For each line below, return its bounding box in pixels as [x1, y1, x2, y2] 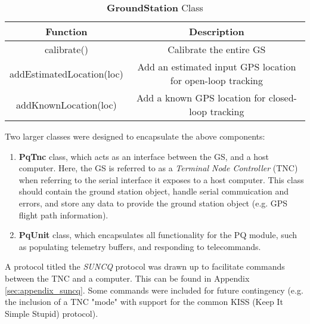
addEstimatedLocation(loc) [10, 66, 123, 81]
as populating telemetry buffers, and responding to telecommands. [18, 240, 261, 252]
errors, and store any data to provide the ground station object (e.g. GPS [18, 196, 288, 209]
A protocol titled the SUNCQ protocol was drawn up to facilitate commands [5, 260, 285, 273]
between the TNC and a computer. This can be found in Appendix [5, 271, 250, 284]
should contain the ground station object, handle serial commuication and [18, 185, 289, 198]
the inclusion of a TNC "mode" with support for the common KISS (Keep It [5, 295, 283, 308]
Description [189, 24, 244, 38]
